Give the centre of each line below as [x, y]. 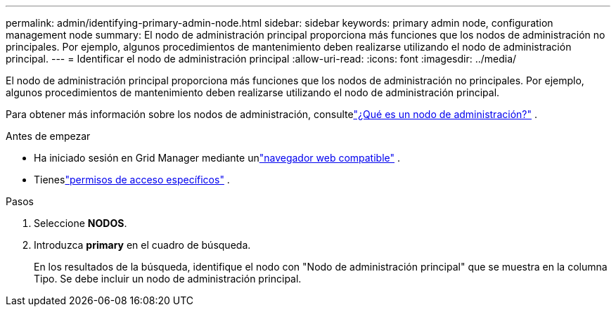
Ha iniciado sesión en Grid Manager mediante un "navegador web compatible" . [217, 158]
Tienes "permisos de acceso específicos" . [132, 180]
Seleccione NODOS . [81, 223]
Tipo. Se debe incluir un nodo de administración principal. [168, 279]
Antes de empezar [48, 136]
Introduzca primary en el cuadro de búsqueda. [142, 245]
